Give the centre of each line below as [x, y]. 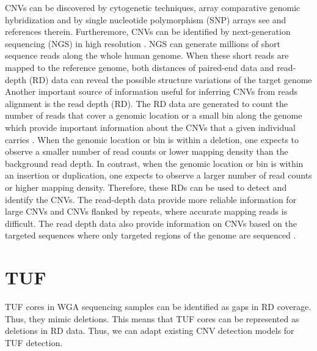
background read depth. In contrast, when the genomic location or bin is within [154, 163]
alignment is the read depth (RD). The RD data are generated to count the [146, 103]
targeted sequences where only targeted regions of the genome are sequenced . [151, 235]
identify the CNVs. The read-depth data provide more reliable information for [151, 199]
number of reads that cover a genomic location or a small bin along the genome [154, 115]
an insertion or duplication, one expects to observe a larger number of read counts [158, 175]
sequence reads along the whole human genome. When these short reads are [147, 55]
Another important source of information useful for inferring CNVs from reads [151, 91]
